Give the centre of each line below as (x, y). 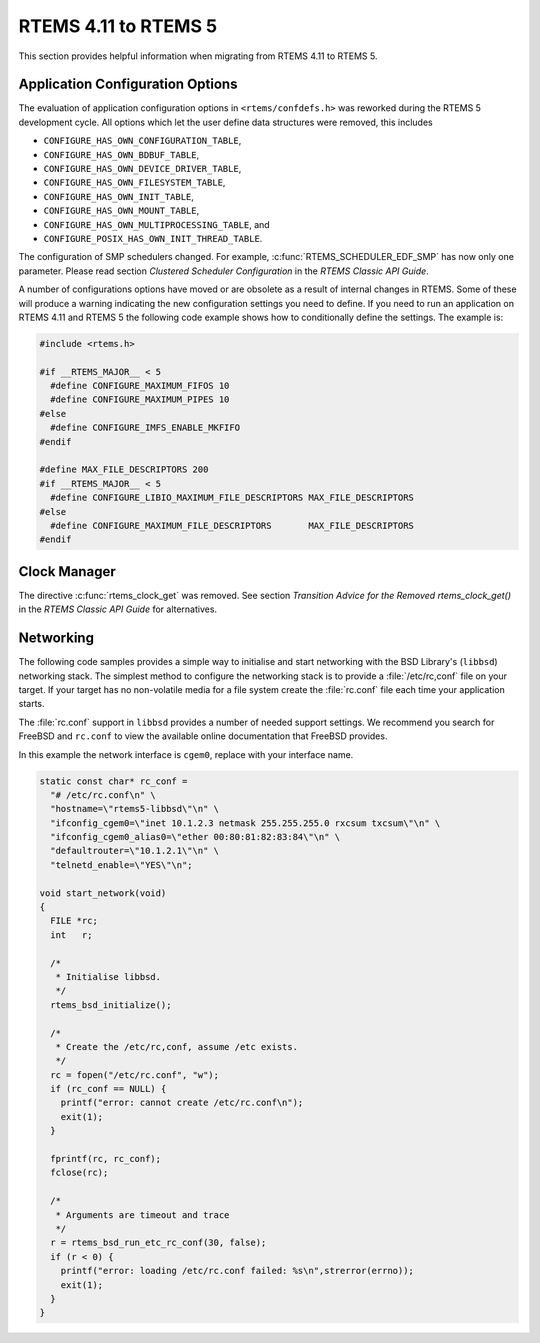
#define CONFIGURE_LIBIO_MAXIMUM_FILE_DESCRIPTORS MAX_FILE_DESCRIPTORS (232, 498)
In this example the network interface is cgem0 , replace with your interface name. (186, 754)
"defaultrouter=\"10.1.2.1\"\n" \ (135, 851)
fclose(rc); (79, 1173)
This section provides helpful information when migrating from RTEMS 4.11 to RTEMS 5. (198, 56)
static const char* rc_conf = (113, 781)
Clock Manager (67, 571)
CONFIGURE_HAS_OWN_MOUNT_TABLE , (121, 211)
